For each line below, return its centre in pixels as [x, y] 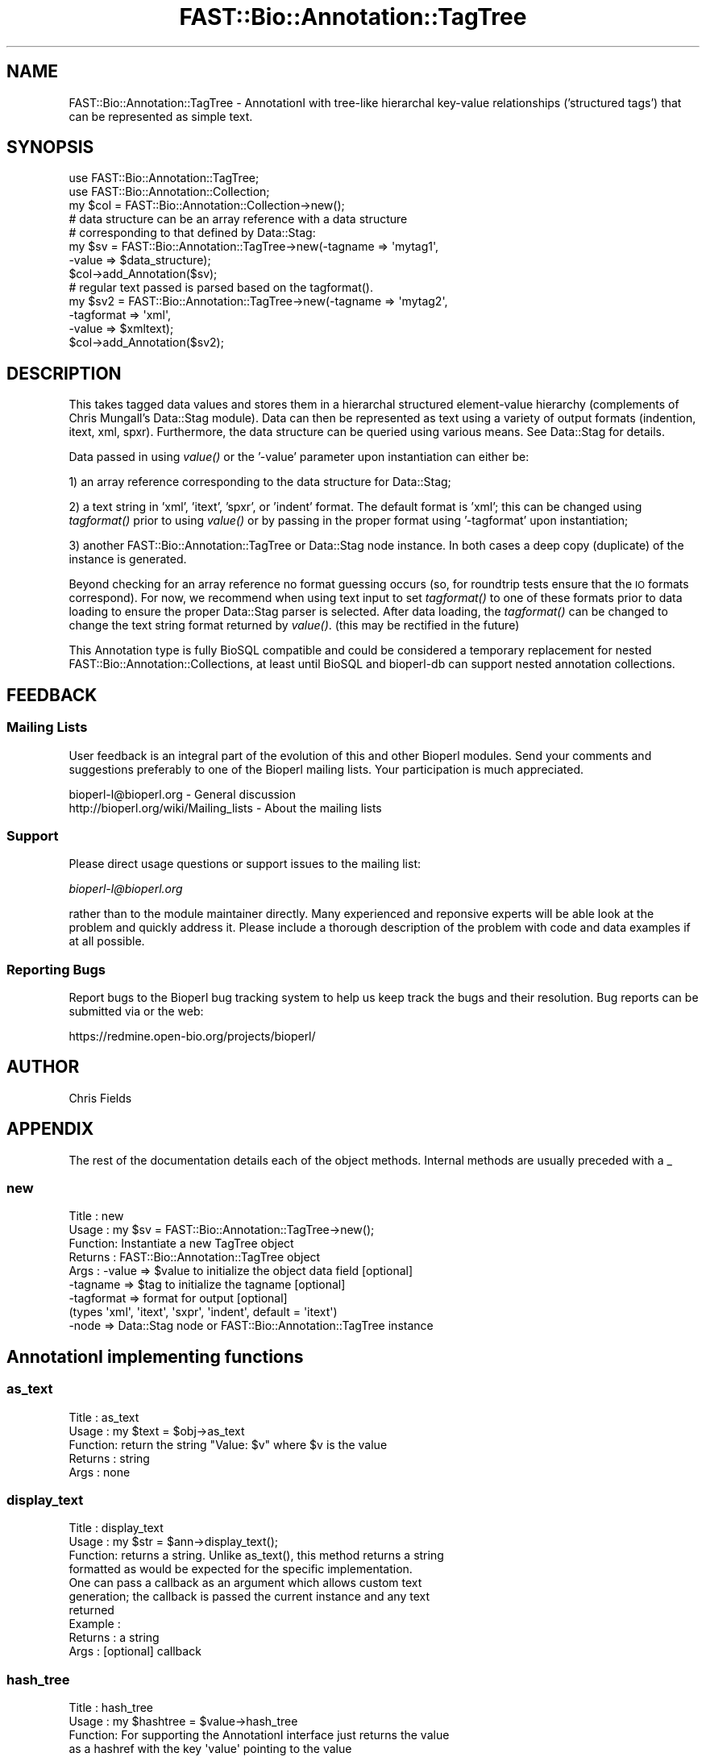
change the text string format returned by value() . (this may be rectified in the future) [294, 625]
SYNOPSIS [50, 147]
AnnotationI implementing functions [155, 1356]
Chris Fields [100, 1098]
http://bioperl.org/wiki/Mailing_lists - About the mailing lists [225, 808]
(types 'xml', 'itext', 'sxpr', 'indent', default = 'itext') [203, 1312]
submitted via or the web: [136, 1011]
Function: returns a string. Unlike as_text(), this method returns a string [256, 1556]
